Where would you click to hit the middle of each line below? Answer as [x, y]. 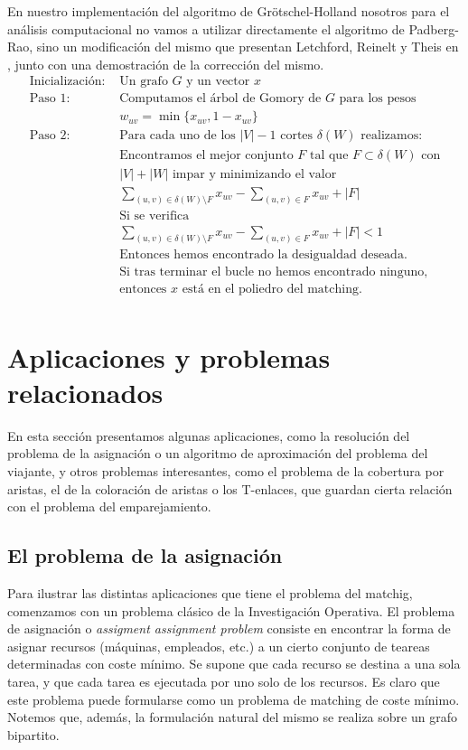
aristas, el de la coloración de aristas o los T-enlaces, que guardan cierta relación [230, 488]
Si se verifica [154, 216]
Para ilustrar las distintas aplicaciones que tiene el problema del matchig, [210, 592]
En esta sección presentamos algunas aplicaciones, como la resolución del [209, 435]
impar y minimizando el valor [254, 174]
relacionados [85, 392]
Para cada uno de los [178, 136]
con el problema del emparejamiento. [109, 506]
